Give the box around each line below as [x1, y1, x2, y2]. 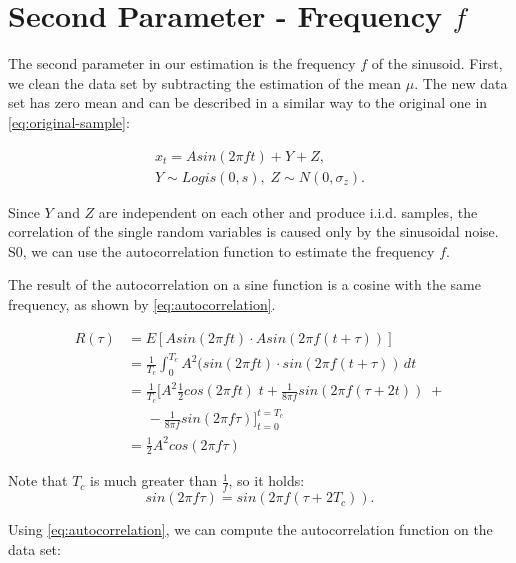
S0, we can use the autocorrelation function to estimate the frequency [8, 240, 435, 261]
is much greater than [90, 470, 217, 491]
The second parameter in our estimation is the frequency [8, 53, 356, 74]
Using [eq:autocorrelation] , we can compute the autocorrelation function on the [8, 519, 493, 540]
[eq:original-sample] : [8, 111, 130, 132]
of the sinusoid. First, [371, 53, 503, 74]
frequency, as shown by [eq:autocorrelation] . [8, 293, 276, 314]
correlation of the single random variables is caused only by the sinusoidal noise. [8, 221, 499, 242]
